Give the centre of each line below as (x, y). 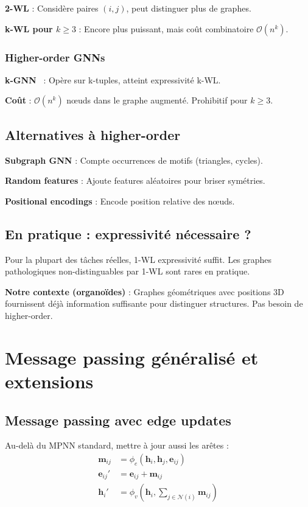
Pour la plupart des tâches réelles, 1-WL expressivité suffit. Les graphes (138, 259)
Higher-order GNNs (55, 57)
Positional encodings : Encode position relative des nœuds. (120, 201)
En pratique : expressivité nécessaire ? (128, 233)
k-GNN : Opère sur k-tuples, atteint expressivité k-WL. (113, 79)
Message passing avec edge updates (118, 420)
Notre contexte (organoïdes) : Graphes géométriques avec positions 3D (145, 291)
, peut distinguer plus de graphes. (189, 8)
